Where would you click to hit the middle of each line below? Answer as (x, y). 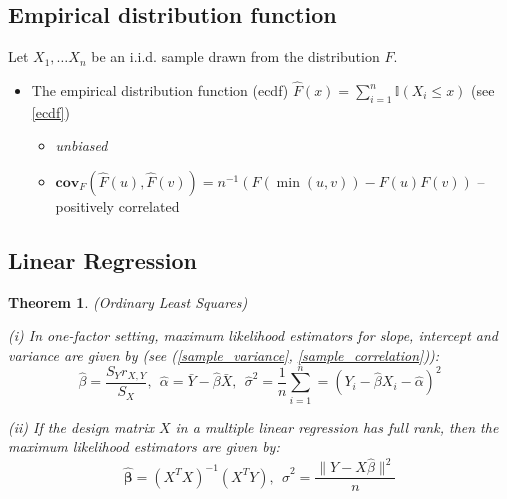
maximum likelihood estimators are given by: (144, 446)
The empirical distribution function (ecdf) (160, 90)
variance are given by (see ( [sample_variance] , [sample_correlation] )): (224, 354)
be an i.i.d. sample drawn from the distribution (235, 56)
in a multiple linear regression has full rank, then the (337, 426)
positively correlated (117, 206)
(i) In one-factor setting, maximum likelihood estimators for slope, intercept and (253, 335)
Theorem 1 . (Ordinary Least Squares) (128, 301)
